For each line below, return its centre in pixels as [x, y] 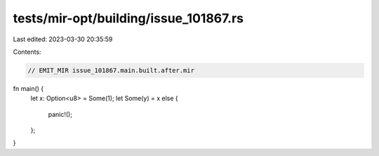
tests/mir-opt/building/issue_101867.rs [128, 18]
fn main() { [28, 88]
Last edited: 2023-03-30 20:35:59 [63, 39]
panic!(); [60, 114]
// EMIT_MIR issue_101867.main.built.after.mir [111, 70]
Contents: [27, 52]
